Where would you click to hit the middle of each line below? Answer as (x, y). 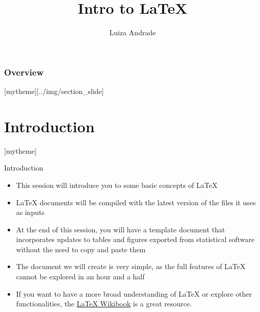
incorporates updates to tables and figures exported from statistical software (135, 239)
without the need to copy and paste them (81, 249)
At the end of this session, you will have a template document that (121, 229)
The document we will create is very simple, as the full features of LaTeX (131, 266)
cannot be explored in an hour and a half (80, 277)
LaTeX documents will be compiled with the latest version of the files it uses (136, 202)
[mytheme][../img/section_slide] (54, 91)
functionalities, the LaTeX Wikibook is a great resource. (104, 304)
